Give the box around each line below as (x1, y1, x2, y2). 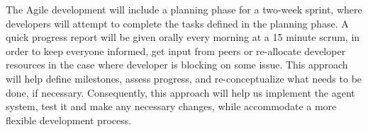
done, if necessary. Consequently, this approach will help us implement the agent (6, 85, 355, 100)
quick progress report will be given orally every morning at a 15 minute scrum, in (6, 30, 360, 44)
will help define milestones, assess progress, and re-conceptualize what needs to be (6, 71, 362, 85)
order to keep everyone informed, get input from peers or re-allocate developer (6, 43, 346, 58)
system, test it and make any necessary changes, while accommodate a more (6, 99, 337, 114)
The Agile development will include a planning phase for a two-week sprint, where (6, 2, 362, 16)
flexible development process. (6, 112, 132, 127)
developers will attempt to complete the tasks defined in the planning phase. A (6, 16, 349, 30)
